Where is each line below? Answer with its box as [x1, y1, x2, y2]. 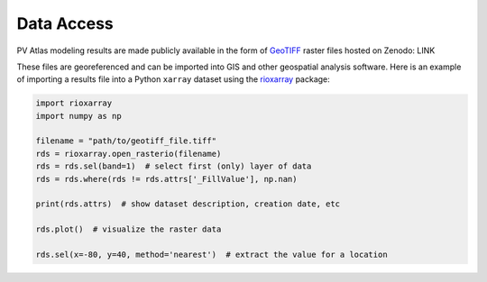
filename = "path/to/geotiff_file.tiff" [35, 136, 216, 146]
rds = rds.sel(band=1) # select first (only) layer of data [35, 161, 312, 171]
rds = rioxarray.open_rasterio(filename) [35, 149, 222, 159]
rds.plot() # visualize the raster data [35, 224, 222, 234]
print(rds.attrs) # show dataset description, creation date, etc [35, 199, 341, 209]
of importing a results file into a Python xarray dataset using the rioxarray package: [16, 74, 331, 85]
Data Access [16, 14, 115, 33]
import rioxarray [35, 98, 113, 108]
